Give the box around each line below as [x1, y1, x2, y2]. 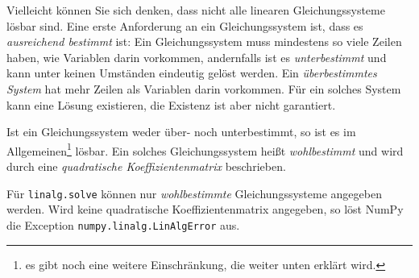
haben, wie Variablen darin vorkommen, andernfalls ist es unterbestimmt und [6, 48, 387, 65]
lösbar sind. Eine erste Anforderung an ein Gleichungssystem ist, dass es [6, 17, 363, 34]
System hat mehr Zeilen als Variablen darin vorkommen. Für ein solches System [6, 80, 401, 97]
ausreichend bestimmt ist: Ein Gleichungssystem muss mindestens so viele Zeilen [6, 33, 402, 50]
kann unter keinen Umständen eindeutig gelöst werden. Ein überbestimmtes [6, 64, 377, 81]
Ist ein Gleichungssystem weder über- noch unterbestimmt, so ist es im [6, 123, 356, 140]
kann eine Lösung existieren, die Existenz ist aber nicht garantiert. [6, 96, 336, 113]
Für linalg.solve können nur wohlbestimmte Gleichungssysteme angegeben [6, 185, 382, 201]
